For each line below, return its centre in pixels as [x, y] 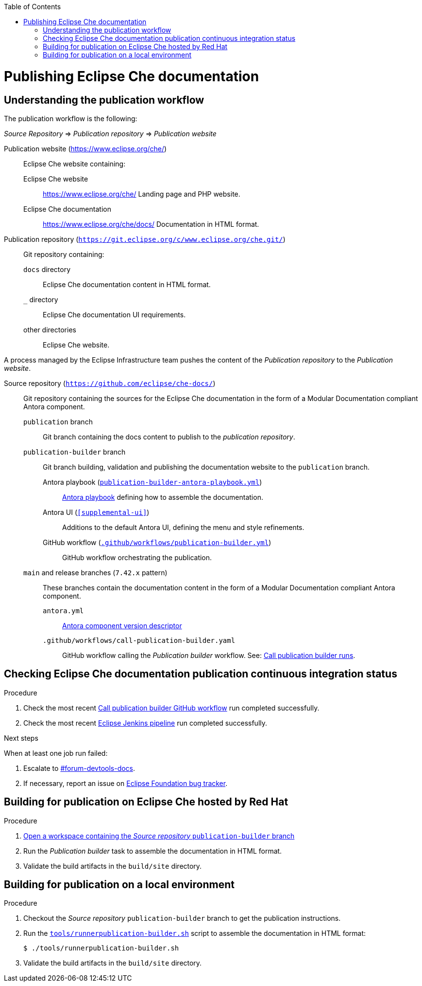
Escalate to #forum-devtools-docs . [79, 768]
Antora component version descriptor [122, 625]
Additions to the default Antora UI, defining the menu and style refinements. [183, 527]
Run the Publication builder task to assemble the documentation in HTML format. [153, 851]
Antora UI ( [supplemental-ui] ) [96, 512]
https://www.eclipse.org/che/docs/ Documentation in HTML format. [151, 224]
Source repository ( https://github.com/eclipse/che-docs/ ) [110, 383]
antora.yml [63, 611]
